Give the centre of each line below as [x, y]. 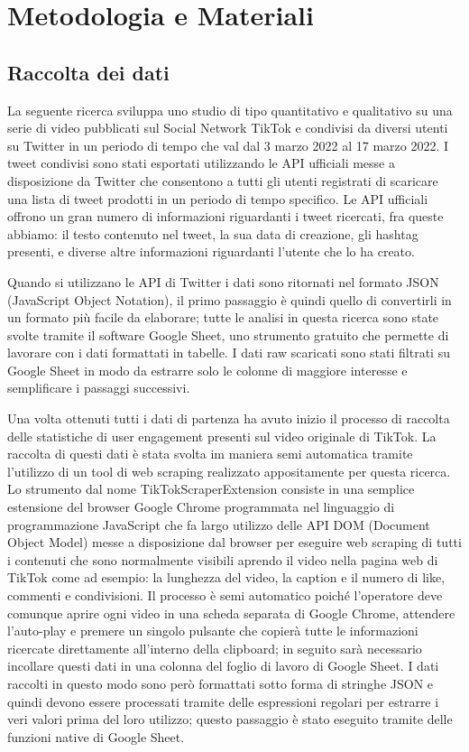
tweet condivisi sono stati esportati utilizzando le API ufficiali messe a [201, 163]
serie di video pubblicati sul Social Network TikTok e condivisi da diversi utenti [228, 128]
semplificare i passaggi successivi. [99, 388]
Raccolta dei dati [88, 72]
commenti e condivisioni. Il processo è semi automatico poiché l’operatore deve [225, 595]
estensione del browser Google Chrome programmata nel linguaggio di [201, 507]
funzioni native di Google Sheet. [96, 736]
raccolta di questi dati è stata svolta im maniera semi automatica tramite [210, 454]
